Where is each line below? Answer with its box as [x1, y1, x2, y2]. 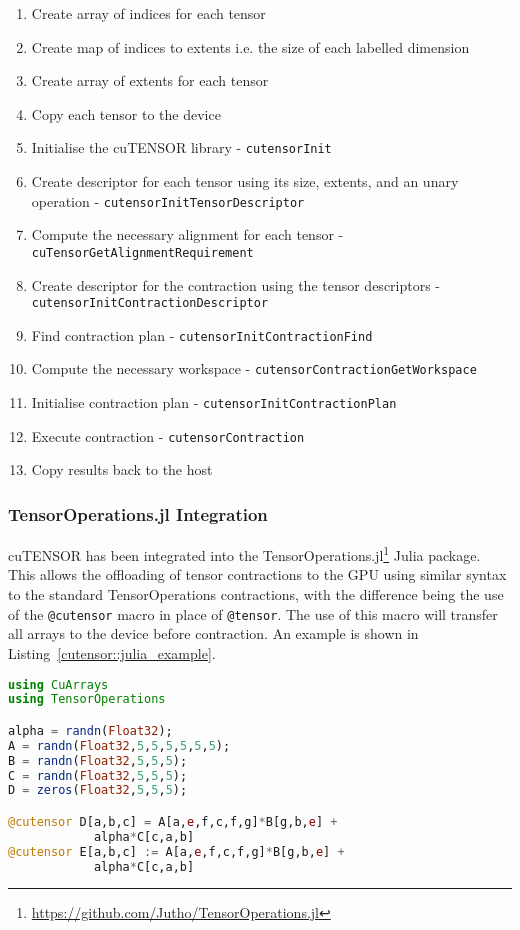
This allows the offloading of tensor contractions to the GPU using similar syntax [8, 564, 507, 585]
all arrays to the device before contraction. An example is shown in [8, 623, 419, 644]
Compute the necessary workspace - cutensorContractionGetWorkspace [31, 358, 477, 379]
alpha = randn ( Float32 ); [8, 723, 173, 738]
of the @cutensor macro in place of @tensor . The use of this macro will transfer [8, 603, 498, 624]
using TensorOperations [8, 692, 166, 707]
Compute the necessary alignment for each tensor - [31, 224, 344, 245]
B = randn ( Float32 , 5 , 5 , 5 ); [8, 753, 188, 768]
